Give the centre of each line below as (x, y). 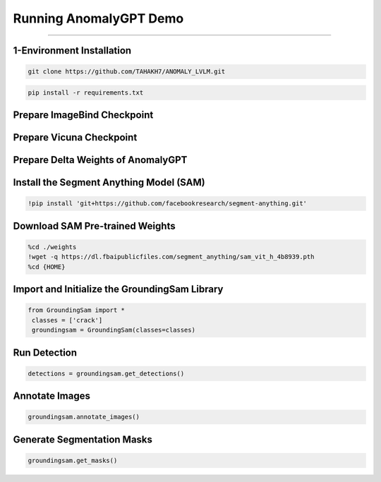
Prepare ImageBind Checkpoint (83, 115)
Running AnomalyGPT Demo (98, 18)
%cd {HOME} (47, 267)
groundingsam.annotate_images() (84, 417)
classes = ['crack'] (67, 320)
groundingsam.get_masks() (73, 460)
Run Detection (45, 353)
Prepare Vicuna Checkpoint (75, 138)
